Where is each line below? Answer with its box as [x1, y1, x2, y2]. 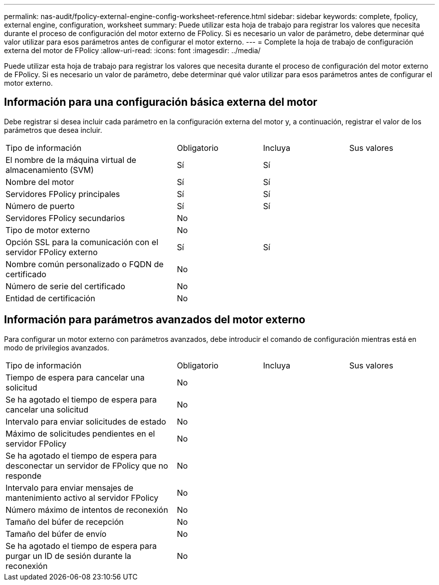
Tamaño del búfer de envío [6, 528, 107, 539]
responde [6, 470, 42, 481]
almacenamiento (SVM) [6, 164, 94, 175]
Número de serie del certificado [6, 281, 125, 291]
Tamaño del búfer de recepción [6, 516, 124, 527]
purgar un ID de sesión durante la [6, 550, 131, 561]
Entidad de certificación [6, 293, 95, 303]
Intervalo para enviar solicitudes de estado [6, 416, 166, 427]
